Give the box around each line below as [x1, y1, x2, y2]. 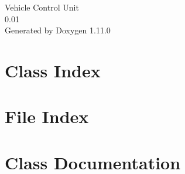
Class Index [5, 58, 101, 82]
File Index [5, 104, 89, 128]
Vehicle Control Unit [5, 1, 79, 13]
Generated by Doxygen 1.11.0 [5, 24, 111, 36]
